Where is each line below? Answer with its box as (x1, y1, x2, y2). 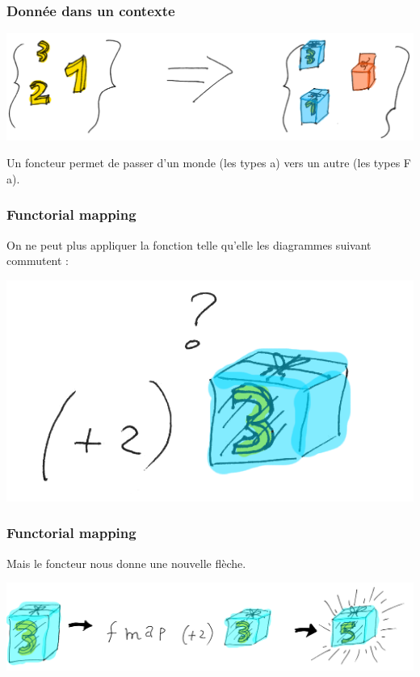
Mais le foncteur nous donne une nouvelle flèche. (6, 554, 246, 571)
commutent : (6, 252, 69, 269)
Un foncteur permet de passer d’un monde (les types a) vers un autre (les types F (6, 154, 412, 171)
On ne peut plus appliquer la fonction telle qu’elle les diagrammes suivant (6, 236, 372, 253)
